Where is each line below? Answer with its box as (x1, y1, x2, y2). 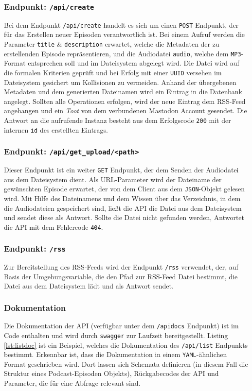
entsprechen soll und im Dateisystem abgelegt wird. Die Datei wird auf (28, 58, 239, 68)
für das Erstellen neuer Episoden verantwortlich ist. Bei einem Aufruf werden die (4, 29, 245, 39)
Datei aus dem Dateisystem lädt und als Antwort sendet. (4, 281, 174, 291)
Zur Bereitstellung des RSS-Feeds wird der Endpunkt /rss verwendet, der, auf (4, 262, 238, 272)
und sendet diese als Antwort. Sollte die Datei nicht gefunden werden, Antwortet (4, 212, 245, 222)
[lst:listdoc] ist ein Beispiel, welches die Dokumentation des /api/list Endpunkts (4, 340, 248, 350)
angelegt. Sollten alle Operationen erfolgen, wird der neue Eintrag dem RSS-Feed (4, 96, 246, 106)
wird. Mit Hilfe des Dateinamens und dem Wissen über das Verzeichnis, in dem (4, 193, 241, 203)
